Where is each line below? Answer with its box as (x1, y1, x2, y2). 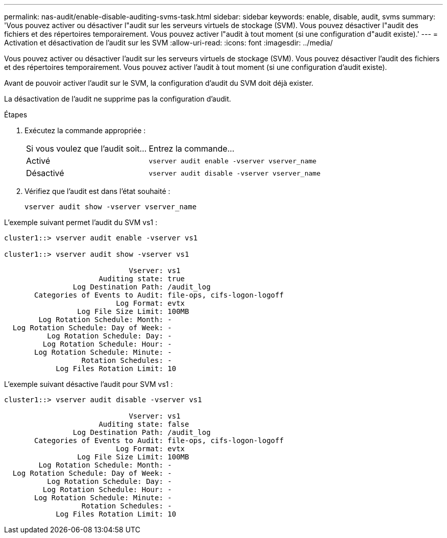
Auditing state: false (98, 420, 189, 428)
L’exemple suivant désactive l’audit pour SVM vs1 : (4, 380, 173, 388)
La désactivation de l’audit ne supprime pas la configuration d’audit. (4, 94, 231, 103)
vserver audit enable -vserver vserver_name (148, 157, 317, 165)
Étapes (4, 110, 28, 119)
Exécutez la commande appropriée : (24, 126, 146, 135)
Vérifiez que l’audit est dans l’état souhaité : (24, 187, 170, 195)
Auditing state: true (98, 275, 185, 283)
